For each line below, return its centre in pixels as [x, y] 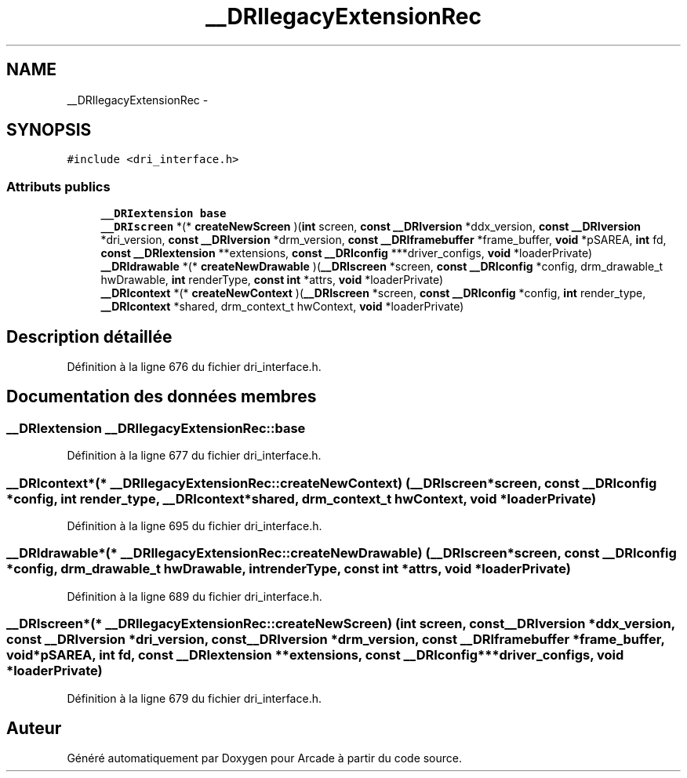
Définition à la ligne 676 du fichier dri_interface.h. [194, 367]
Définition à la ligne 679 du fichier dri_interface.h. [194, 698]
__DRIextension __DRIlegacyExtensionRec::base [156, 428]
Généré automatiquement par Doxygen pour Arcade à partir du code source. [265, 758]
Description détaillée [89, 336]
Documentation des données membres [162, 397]
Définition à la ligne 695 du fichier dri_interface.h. [194, 526]
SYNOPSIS [49, 130]
